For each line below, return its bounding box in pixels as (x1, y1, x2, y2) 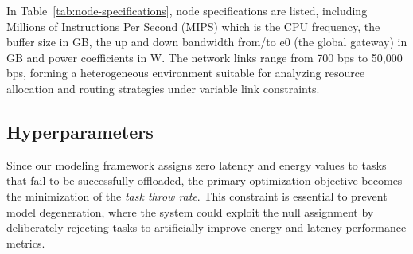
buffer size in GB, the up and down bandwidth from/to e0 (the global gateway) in (6, 33, 407, 50)
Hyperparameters (6, 119, 154, 143)
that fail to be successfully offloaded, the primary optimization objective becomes (6, 172, 403, 189)
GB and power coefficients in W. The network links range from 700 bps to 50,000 (6, 49, 403, 65)
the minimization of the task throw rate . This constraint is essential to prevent (6, 187, 388, 204)
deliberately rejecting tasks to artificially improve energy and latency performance (6, 219, 407, 236)
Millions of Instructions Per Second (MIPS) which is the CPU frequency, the (6, 18, 380, 34)
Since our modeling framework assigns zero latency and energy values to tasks (6, 156, 387, 173)
